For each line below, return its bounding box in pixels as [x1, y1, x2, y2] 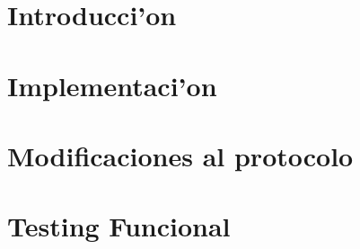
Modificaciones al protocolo [7, 137, 354, 173]
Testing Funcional [7, 208, 231, 245]
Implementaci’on [7, 67, 217, 103]
